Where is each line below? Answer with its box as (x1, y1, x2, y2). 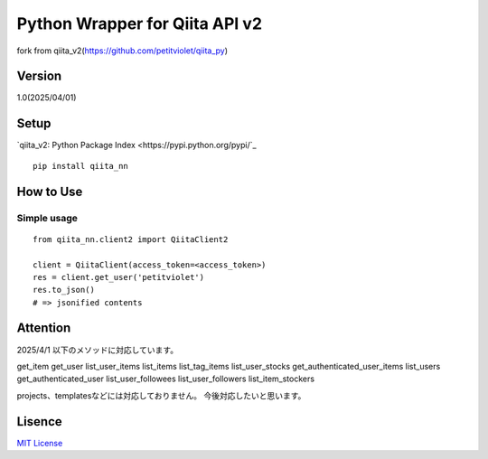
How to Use (16, 183, 83, 199)
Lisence (16, 414, 62, 429)
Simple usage (16, 211, 79, 224)
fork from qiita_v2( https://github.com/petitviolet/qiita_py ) (16, 45, 229, 56)
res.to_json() (33, 285, 95, 295)
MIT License (16, 437, 63, 448)
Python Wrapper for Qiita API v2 (16, 14, 262, 33)
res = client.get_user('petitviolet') (33, 272, 205, 282)
